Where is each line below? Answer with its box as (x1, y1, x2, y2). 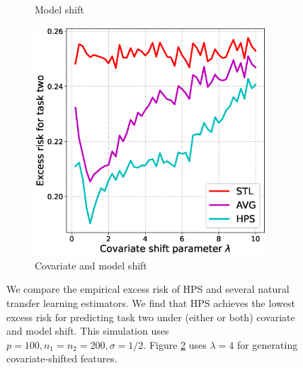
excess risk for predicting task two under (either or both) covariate (6, 309, 295, 324)
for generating (236, 337, 298, 352)
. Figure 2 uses (143, 337, 207, 352)
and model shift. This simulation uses (6, 323, 169, 338)
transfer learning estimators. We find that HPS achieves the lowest (6, 296, 295, 311)
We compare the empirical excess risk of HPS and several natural (6, 281, 290, 296)
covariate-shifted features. (6, 351, 118, 366)
